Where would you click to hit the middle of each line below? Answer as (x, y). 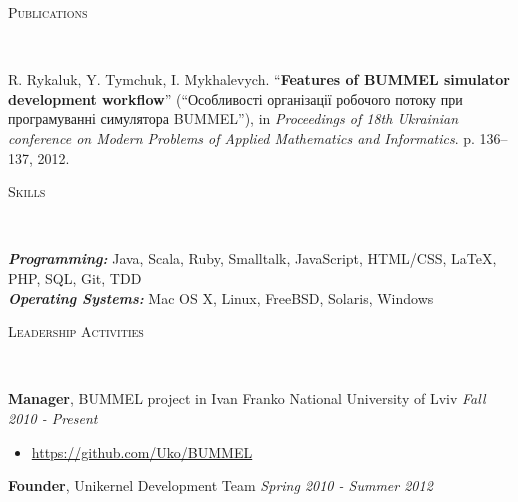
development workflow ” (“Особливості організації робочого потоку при (235, 98)
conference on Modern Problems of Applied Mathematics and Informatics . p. (241, 137)
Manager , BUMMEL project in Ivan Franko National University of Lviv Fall (247, 398)
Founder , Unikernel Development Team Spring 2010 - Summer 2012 (220, 485)
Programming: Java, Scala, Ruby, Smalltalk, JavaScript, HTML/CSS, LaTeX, (252, 258)
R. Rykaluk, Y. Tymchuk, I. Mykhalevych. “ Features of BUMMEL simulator (259, 79)
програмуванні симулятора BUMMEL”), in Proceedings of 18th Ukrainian (233, 118)
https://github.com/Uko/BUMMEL (142, 451)
